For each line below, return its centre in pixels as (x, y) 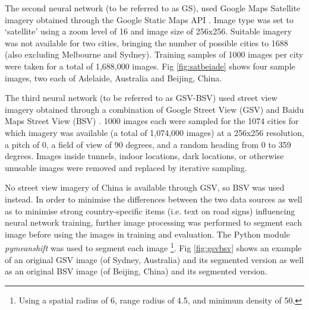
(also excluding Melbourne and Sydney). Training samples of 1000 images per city (154, 54)
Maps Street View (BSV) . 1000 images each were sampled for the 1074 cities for (152, 121)
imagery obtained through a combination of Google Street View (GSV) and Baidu (154, 109)
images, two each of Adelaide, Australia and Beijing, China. (113, 77)
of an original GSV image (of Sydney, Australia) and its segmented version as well (154, 259)
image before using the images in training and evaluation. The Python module (147, 234)
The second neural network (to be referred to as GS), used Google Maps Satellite (153, 8)
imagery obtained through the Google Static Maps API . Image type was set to (149, 19)
